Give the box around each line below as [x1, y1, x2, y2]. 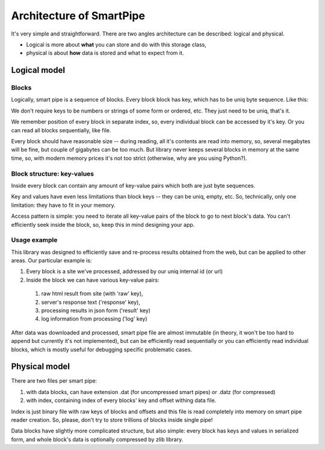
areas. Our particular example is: [11, 257, 92, 264]
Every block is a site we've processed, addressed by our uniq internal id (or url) [26, 268, 223, 275]
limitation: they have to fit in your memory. [11, 202, 116, 209]
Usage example [11, 236, 58, 244]
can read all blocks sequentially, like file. [11, 126, 111, 134]
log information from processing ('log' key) [41, 315, 147, 322]
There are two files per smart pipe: [11, 377, 97, 384]
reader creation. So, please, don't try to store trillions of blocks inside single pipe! [11, 416, 213, 424]
